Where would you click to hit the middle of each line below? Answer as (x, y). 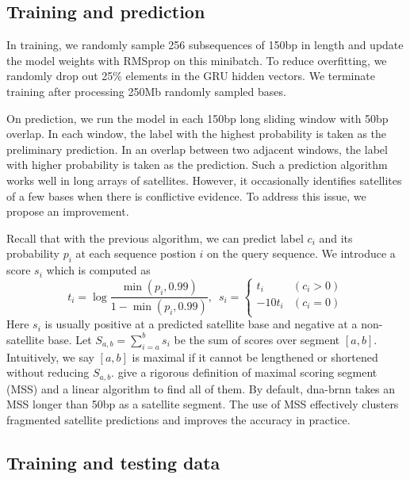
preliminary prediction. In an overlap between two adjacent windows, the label (197, 149)
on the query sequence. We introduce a (301, 253)
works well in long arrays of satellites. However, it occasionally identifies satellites (204, 180)
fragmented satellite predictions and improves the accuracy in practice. (178, 419)
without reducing (48, 372)
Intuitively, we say (50, 356)
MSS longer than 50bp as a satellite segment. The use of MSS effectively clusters (203, 404)
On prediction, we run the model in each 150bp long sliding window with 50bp (197, 118)
